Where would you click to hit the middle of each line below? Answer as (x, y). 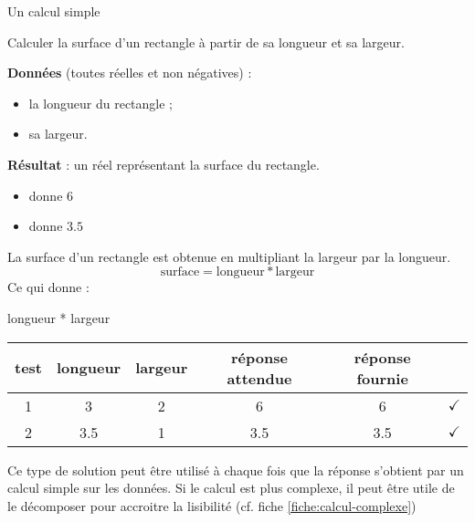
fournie (382, 378)
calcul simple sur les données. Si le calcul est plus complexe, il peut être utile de (231, 488)
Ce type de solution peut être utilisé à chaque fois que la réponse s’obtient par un (236, 470)
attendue (259, 378)
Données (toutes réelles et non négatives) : (130, 73)
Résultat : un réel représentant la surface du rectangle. (164, 164)
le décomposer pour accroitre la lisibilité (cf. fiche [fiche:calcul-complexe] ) (212, 505)
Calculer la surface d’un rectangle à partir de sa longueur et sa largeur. (206, 42)
